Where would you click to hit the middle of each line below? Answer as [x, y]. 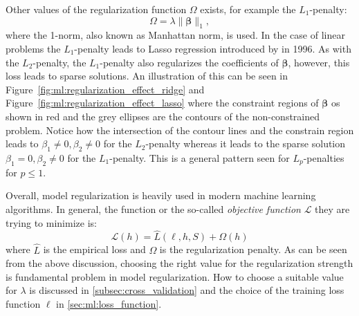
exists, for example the [248, 9]
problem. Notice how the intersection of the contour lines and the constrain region [180, 130]
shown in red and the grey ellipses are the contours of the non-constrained [163, 116]
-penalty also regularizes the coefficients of [189, 62]
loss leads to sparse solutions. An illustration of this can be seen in [147, 76]
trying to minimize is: [51, 222]
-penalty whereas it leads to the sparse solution [246, 143]
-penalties [324, 157]
